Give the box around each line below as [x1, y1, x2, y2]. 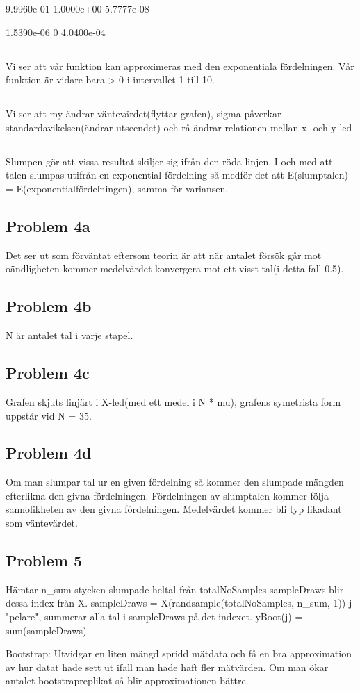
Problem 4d [6, 442, 92, 463]
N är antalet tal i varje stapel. [6, 328, 133, 343]
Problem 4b [6, 295, 92, 317]
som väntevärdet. [6, 516, 78, 530]
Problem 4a [6, 215, 90, 236]
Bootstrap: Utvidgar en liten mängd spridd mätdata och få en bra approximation [6, 646, 352, 661]
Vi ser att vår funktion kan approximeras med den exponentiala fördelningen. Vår [6, 58, 354, 73]
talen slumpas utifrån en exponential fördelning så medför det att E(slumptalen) [6, 167, 349, 182]
